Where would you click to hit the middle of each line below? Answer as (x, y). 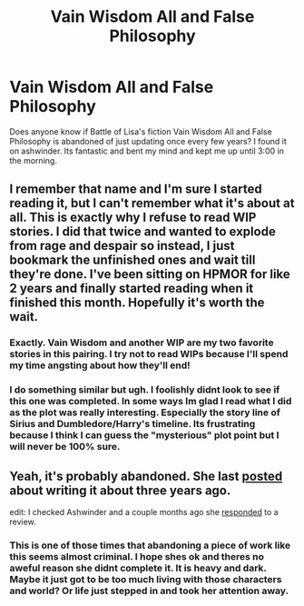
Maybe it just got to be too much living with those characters (146, 579)
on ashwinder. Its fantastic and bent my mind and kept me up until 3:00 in (147, 151)
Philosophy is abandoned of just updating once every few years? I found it (148, 141)
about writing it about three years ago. (120, 490)
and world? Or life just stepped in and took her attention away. (149, 591)
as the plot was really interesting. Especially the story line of (145, 412)
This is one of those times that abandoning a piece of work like (150, 545)
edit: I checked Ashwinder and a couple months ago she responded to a (144, 512)
